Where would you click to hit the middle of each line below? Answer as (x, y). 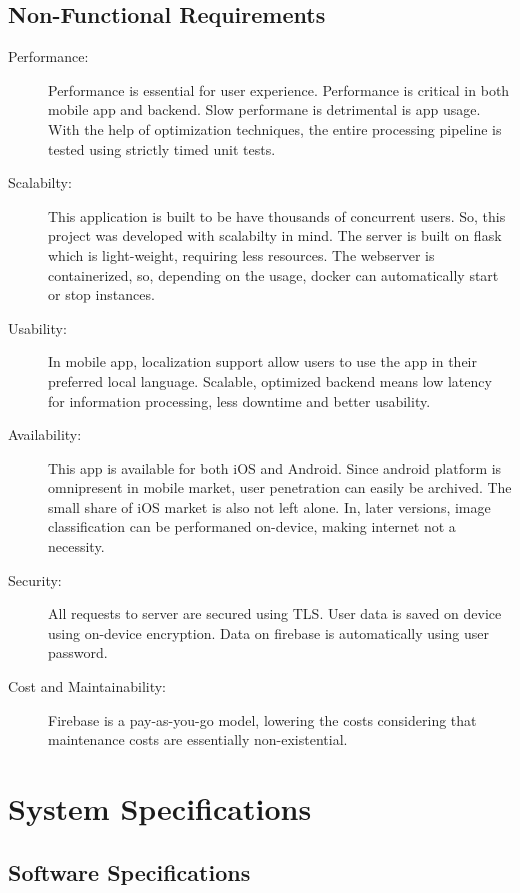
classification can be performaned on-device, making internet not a (252, 526)
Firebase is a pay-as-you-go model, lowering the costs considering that (262, 719)
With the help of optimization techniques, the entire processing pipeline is (275, 128)
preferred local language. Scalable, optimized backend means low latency (270, 380)
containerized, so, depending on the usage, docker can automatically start (273, 274)
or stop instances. (101, 294)
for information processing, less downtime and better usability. (239, 400)
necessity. (76, 546)
